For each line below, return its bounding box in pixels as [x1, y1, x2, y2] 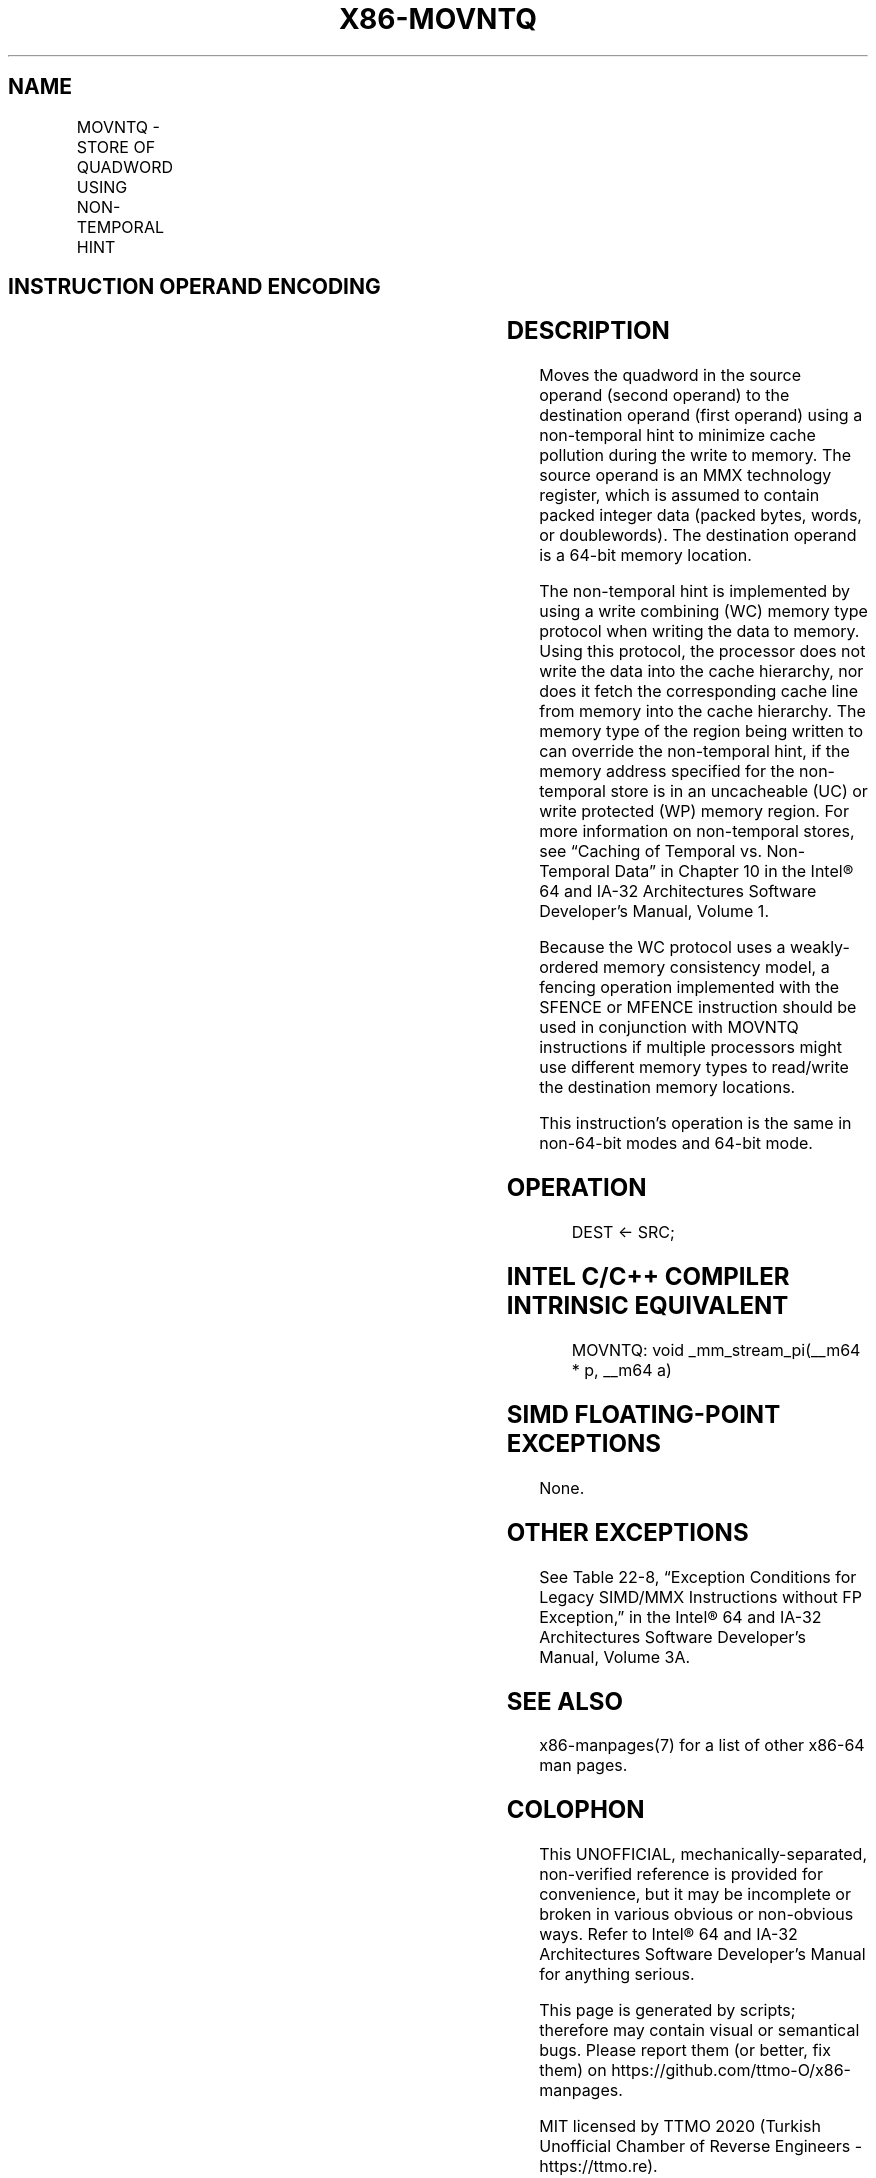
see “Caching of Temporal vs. [539, 841, 763, 862]
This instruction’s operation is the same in [539, 1113, 852, 1134]
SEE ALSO [506, 1686, 623, 1716]
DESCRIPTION [506, 316, 670, 346]
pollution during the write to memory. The [539, 445, 852, 466]
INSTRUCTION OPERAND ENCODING [8, 274, 381, 300]
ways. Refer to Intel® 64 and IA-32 [539, 1924, 798, 1945]
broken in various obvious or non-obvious [539, 1904, 854, 1925]
